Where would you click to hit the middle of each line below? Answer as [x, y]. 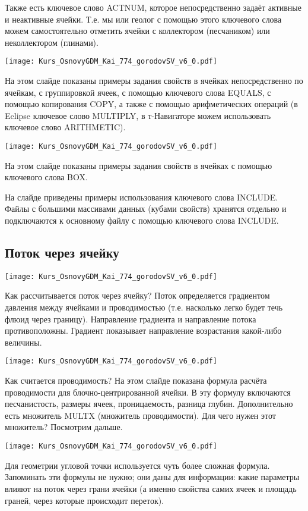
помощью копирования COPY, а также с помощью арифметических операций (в [151, 104]
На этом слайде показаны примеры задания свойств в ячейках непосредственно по [154, 81]
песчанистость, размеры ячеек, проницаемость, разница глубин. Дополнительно [149, 404]
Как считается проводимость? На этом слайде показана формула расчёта [136, 380]
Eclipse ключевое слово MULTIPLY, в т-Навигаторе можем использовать [138, 115]
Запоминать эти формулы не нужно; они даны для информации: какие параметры [152, 477]
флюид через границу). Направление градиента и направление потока [131, 319]
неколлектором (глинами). [52, 42]
